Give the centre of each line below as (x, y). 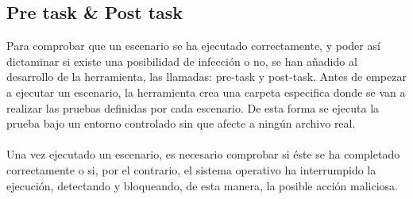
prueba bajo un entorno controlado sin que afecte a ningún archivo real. (181, 123)
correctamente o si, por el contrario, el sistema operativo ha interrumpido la (191, 169)
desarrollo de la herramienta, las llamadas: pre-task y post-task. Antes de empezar (206, 77)
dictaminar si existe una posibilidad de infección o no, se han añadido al (182, 61)
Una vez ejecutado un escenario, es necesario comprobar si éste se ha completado (203, 154)
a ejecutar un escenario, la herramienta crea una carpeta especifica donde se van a (206, 92)
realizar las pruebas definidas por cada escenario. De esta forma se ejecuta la (193, 107)
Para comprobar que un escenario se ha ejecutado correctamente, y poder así (193, 46)
